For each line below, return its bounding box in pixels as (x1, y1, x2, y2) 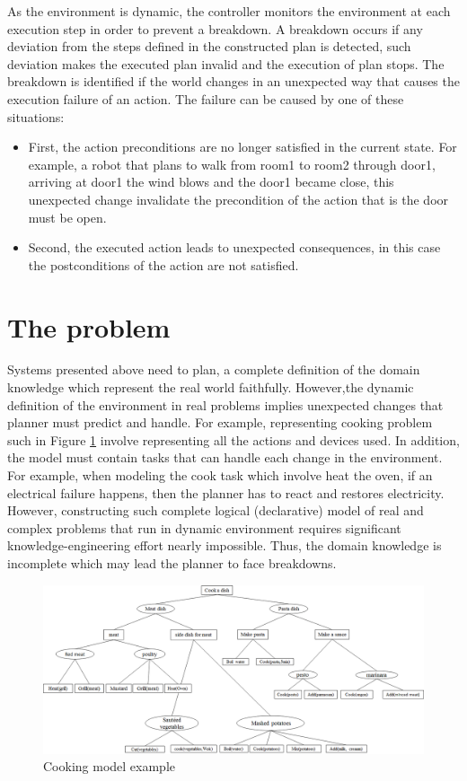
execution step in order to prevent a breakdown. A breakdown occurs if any (7, 19, 423, 38)
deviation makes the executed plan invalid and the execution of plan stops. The (7, 54, 445, 73)
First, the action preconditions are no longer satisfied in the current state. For (28, 137, 457, 156)
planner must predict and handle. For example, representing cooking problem (7, 413, 433, 432)
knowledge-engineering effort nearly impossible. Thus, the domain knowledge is (7, 536, 442, 555)
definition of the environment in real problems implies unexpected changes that (7, 395, 444, 414)
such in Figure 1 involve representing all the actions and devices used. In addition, (7, 430, 460, 449)
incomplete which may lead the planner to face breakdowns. (7, 553, 337, 572)
